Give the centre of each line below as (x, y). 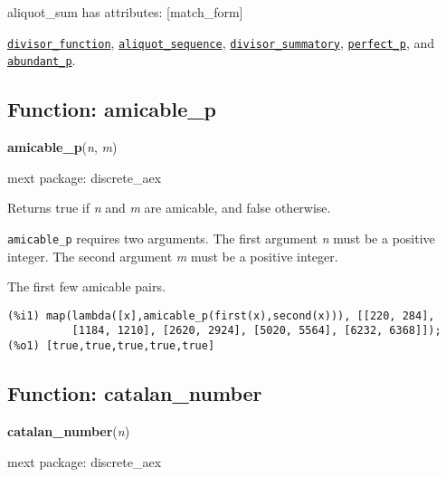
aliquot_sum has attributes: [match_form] (125, 12)
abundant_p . (42, 60)
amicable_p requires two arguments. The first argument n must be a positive (221, 238)
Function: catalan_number (135, 393)
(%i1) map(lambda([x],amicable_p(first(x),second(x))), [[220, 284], (221, 315)
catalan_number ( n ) (69, 430)
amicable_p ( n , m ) (62, 147)
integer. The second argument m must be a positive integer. (173, 256)
